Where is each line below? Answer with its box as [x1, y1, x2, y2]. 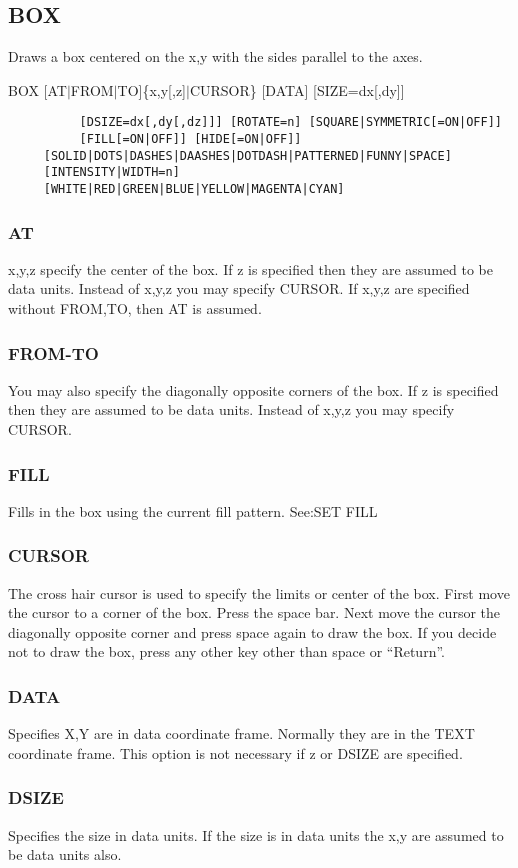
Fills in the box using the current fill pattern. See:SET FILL [8, 500, 378, 521]
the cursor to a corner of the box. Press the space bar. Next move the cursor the [8, 602, 501, 623]
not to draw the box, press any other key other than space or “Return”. [8, 641, 445, 662]
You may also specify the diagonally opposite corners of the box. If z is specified [8, 379, 499, 400]
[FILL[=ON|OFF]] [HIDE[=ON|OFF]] [79, 132, 302, 147]
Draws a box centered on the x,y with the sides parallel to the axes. [8, 46, 423, 67]
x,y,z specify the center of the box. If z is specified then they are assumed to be [8, 258, 493, 279]
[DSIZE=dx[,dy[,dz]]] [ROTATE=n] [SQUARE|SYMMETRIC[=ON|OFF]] [79, 115, 502, 130]
